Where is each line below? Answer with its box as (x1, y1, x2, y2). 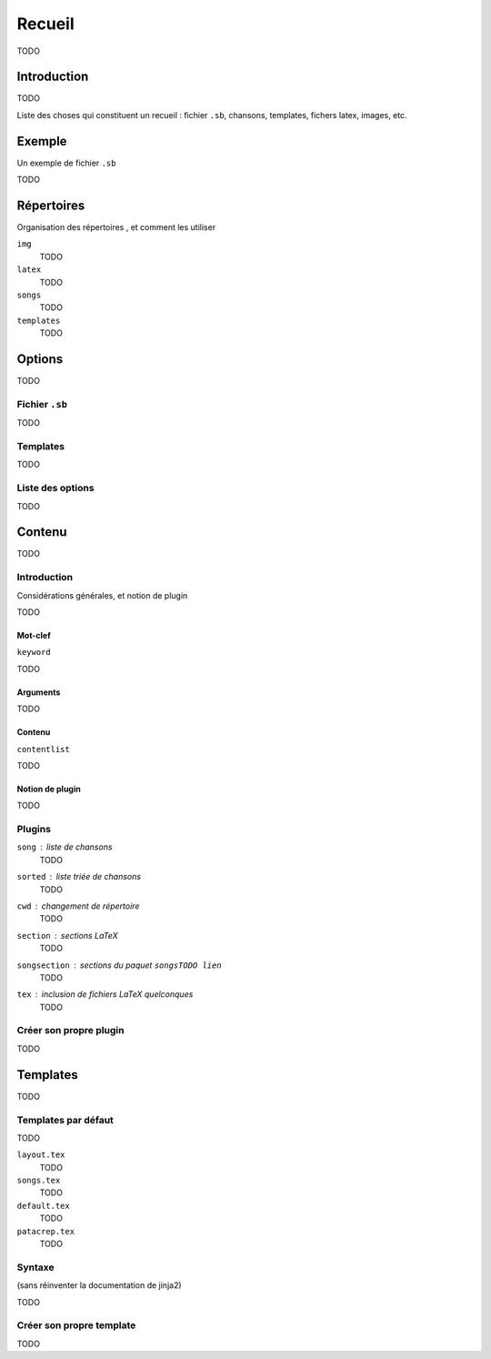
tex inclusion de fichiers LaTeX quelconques (16, 989, 194, 1000)
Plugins (16, 823, 52, 836)
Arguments (16, 687, 61, 698)
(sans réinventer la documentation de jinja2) (16, 1280, 182, 1291)
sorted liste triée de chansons (16, 871, 141, 882)
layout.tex (16, 1150, 65, 1160)
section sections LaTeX (16, 930, 118, 941)
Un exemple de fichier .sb (16, 157, 116, 168)
